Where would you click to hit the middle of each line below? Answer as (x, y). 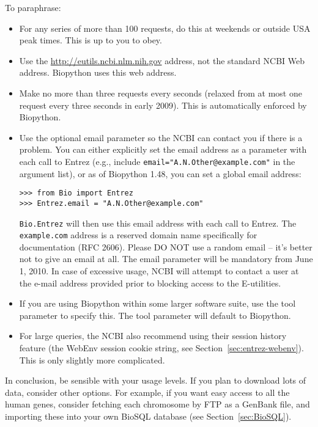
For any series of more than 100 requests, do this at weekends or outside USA (165, 28)
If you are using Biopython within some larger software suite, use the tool (157, 303)
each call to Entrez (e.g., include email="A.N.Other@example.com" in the (157, 161)
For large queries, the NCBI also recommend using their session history (153, 336)
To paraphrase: (33, 7)
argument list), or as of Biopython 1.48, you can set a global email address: (160, 173)
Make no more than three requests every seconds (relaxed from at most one (161, 93)
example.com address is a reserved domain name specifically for (138, 235)
